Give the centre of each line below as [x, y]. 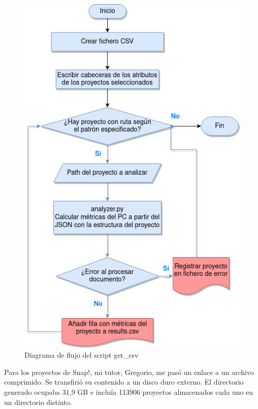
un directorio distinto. [38, 402]
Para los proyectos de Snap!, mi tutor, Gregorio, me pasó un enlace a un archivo [129, 372]
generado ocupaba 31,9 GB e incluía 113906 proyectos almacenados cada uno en [129, 391]
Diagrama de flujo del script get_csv [82, 355]
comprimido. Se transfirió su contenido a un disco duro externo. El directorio [124, 382]
